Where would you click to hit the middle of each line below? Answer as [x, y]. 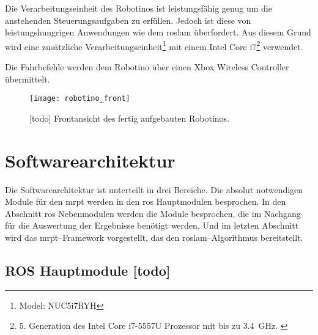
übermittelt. [28, 79]
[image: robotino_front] [80, 99]
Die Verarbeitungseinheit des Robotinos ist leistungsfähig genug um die [139, 8]
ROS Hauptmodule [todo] [88, 270]
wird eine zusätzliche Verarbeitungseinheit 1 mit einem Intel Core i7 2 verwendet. [154, 45]
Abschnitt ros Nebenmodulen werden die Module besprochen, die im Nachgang [153, 213]
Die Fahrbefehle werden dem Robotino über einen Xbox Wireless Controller [147, 67]
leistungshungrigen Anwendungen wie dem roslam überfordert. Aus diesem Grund [158, 32]
